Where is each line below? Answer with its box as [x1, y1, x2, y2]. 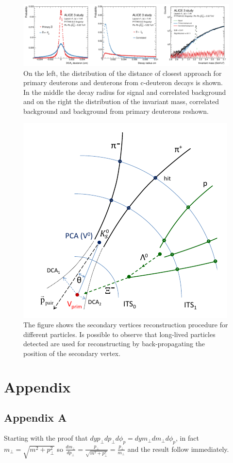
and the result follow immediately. [127, 444, 229, 454]
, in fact [176, 433, 199, 443]
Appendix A [4, 410, 67, 425]
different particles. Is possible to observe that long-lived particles [23, 329, 216, 339]
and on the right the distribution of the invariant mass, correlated [23, 96, 219, 107]
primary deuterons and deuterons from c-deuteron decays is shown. [23, 77, 223, 88]
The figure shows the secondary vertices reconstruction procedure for [23, 320, 228, 330]
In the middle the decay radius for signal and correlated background [23, 87, 226, 97]
